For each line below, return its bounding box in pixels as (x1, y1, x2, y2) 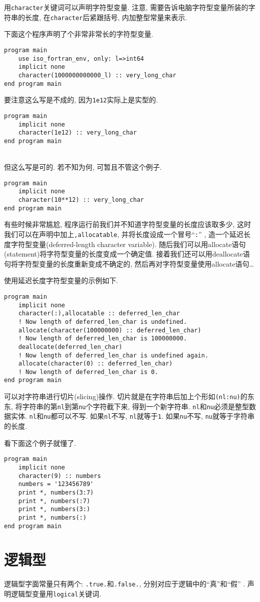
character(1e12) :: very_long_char (18, 129, 137, 137)
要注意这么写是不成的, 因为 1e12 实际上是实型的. (4, 94, 158, 105)
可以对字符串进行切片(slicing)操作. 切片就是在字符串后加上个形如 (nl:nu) (4, 391, 240, 402)
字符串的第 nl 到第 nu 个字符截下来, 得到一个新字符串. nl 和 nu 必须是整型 (22, 401, 249, 411)
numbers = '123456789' (18, 480, 94, 488)
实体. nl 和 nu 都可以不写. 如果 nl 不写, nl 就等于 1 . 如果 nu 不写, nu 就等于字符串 (11, 411, 254, 421)
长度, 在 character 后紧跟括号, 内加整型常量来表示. (25, 12, 187, 22)
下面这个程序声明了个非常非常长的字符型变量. (4, 29, 153, 39)
